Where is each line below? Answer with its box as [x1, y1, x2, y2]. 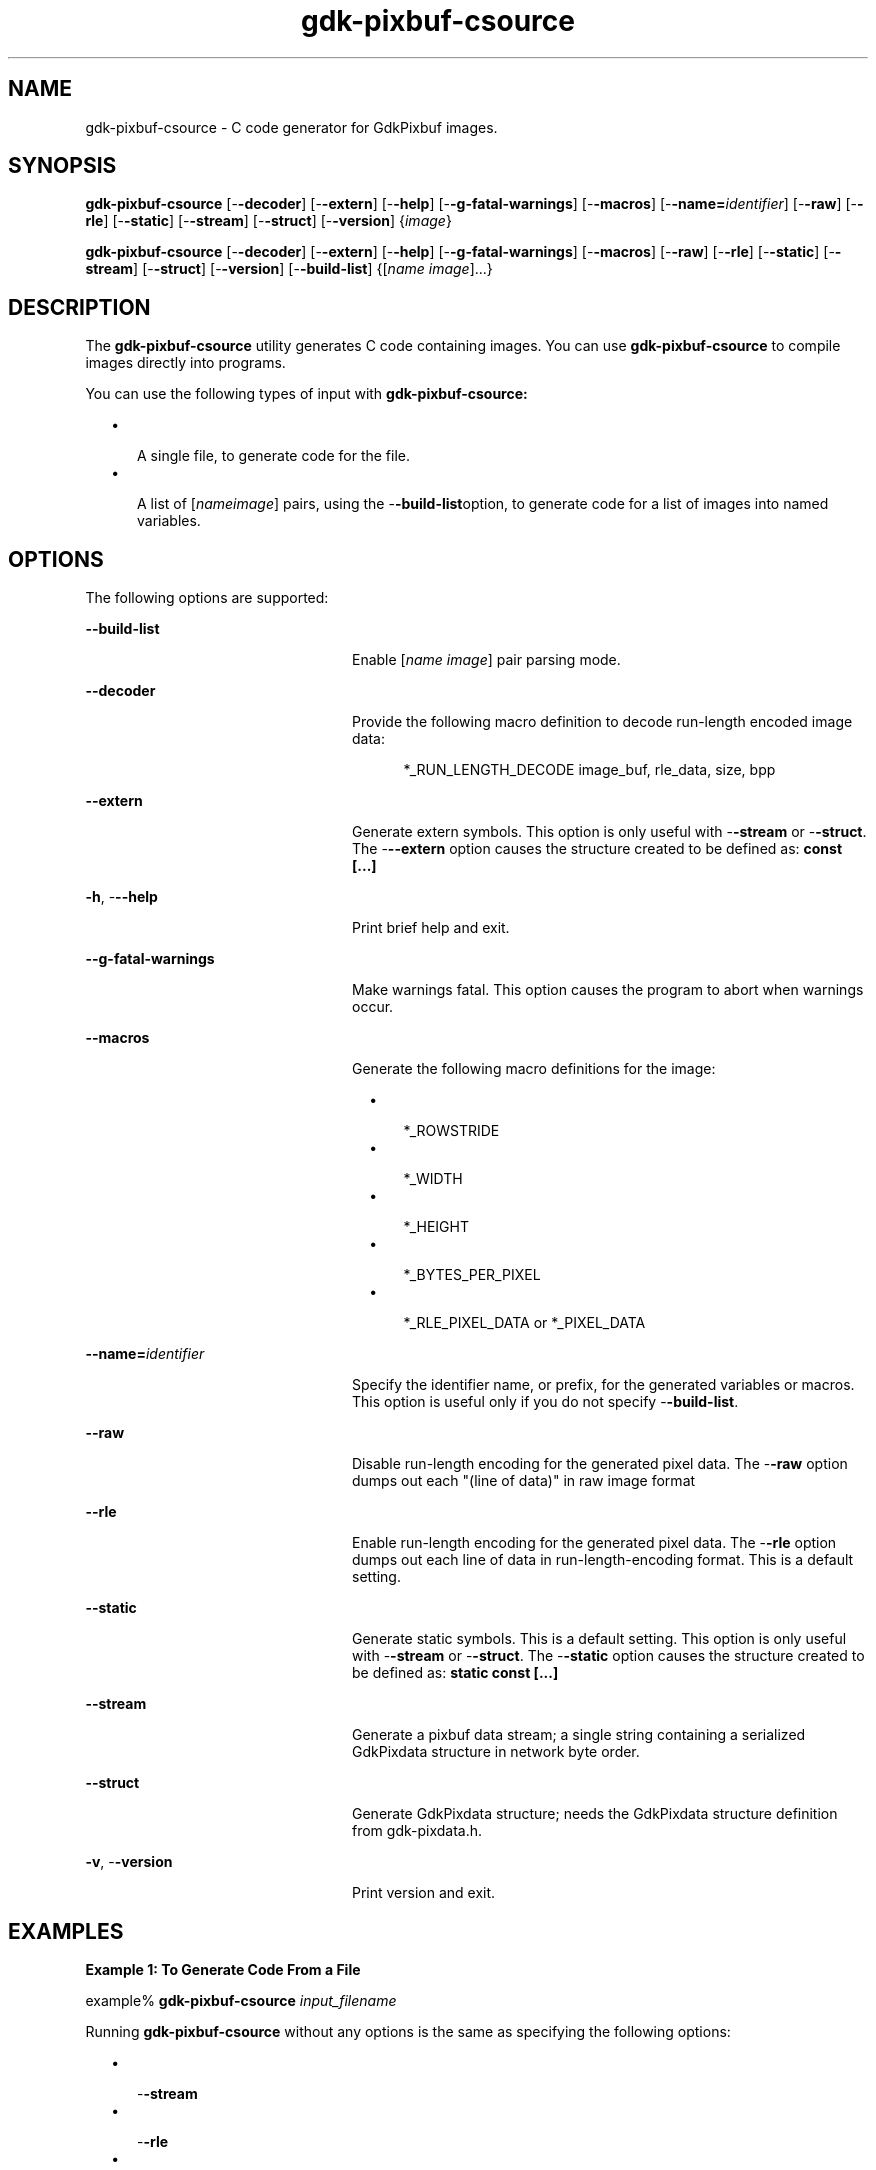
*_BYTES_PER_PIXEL [403, 1266, 541, 1284]
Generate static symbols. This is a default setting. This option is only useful [352, 1630, 847, 1648]
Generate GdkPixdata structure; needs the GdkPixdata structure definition [352, 1805, 838, 1823]
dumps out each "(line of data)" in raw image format [352, 1472, 696, 1490]
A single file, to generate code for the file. [137, 447, 411, 465]
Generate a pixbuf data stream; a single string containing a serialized [352, 1726, 806, 1744]
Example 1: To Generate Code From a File [85, 1960, 361, 1978]
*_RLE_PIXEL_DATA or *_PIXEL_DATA [403, 1314, 646, 1332]
